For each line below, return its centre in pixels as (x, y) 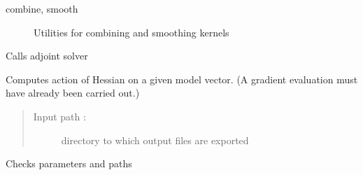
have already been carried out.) (73, 93)
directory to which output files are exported (155, 140)
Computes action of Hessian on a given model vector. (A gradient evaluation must (182, 79)
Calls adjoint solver (47, 56)
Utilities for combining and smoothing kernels (131, 32)
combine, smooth (42, 8)
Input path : (59, 116)
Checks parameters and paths (69, 163)
